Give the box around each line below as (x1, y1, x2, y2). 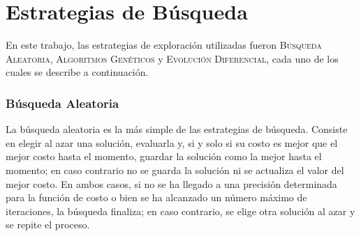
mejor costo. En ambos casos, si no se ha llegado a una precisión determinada (6, 176, 337, 191)
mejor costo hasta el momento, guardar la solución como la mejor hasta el (6, 149, 322, 164)
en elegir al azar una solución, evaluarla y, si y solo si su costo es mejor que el (6, 135, 338, 150)
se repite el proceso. (6, 217, 90, 232)
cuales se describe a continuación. (6, 65, 149, 79)
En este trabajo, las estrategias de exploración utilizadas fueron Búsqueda (6, 38, 322, 52)
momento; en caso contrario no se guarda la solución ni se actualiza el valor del (6, 162, 344, 177)
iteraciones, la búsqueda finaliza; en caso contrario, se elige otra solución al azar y (6, 203, 355, 218)
